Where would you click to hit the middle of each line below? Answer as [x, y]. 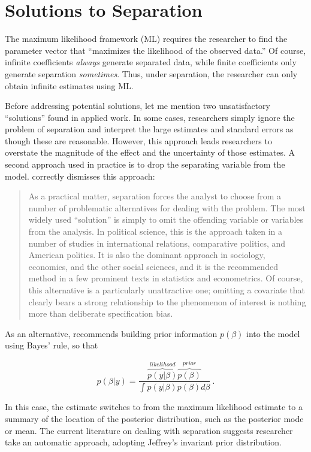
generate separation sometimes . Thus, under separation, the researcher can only [151, 73]
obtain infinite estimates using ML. [69, 85]
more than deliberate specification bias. [101, 313]
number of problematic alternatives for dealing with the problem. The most [167, 207]
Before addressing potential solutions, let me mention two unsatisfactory [138, 106]
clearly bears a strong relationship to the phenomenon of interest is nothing [167, 301]
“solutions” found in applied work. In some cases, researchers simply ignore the [150, 117]
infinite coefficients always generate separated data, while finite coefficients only [151, 62]
